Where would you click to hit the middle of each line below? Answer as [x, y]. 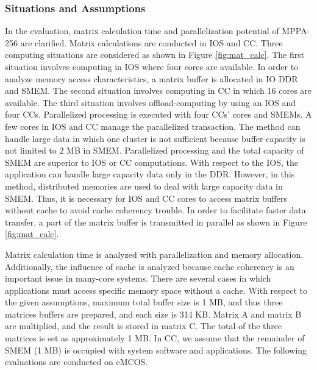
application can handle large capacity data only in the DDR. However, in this [150, 174]
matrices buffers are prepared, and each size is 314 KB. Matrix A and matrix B [153, 314]
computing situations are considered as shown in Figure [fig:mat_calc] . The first [155, 55]
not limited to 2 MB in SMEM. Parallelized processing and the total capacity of [155, 150]
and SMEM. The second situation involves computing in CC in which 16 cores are [158, 91]
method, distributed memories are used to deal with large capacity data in [144, 186]
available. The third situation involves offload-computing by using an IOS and [151, 102]
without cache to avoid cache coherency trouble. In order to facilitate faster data [155, 210]
